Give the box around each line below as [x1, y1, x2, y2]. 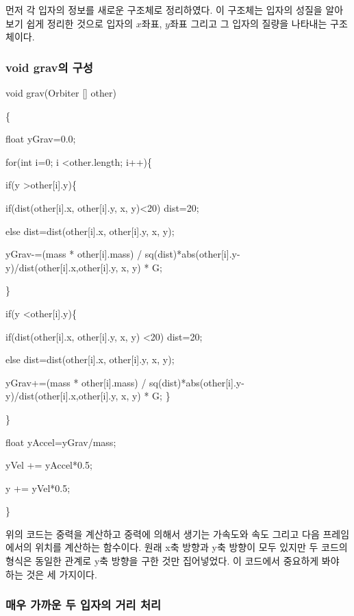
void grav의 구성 [5, 58, 93, 75]
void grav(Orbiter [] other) [5, 86, 116, 99]
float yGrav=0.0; [5, 132, 76, 146]
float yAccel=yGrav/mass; [5, 434, 116, 449]
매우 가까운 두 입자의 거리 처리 [5, 596, 161, 613]
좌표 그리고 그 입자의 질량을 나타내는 [169, 16, 327, 30]
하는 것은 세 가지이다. [5, 567, 97, 581]
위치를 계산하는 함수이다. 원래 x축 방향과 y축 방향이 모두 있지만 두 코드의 [35, 540, 348, 554]
